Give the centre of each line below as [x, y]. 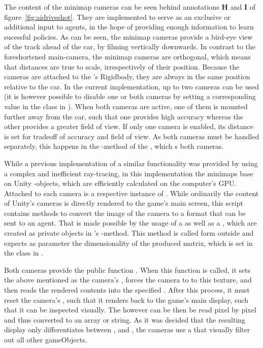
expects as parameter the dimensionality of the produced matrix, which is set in [128, 243]
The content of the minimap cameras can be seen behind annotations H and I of [130, 7]
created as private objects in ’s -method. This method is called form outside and [129, 233]
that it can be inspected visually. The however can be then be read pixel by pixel [130, 310]
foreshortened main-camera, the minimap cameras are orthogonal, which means [127, 56]
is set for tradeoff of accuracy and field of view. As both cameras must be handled [132, 136]
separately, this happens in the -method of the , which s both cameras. [114, 146]
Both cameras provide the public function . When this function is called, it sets [127, 270]
